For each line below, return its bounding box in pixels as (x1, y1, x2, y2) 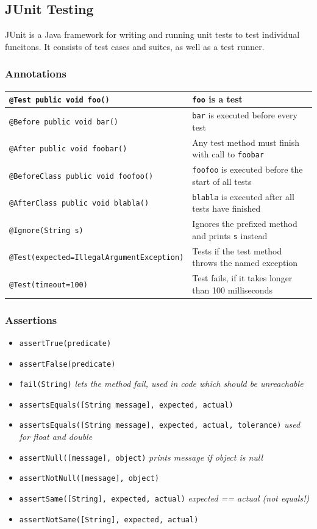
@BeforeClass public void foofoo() (9, 171, 154, 181)
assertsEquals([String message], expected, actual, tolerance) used (19, 418, 301, 431)
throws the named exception (192, 256, 298, 269)
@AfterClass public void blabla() (9, 199, 149, 208)
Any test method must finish (192, 135, 299, 148)
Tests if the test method (192, 244, 282, 257)
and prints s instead (192, 229, 268, 242)
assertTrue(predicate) (19, 339, 112, 348)
